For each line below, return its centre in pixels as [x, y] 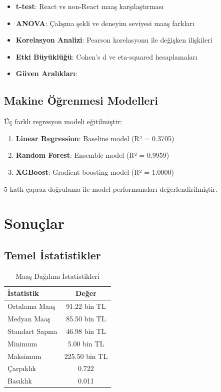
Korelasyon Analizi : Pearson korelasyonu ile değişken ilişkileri [114, 40]
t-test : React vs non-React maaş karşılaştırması [90, 6]
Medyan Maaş [29, 318]
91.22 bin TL [86, 306]
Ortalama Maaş [31, 306]
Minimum [22, 343]
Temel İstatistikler [52, 255]
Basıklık [20, 381]
